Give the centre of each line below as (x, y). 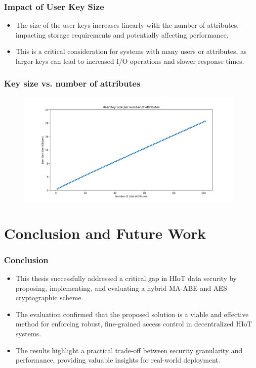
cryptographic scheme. (49, 298)
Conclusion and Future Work (105, 233)
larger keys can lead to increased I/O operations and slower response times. (130, 61)
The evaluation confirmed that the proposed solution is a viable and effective (132, 314)
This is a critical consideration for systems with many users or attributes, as (131, 51)
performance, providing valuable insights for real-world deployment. (118, 360)
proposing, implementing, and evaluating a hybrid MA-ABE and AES (121, 288)
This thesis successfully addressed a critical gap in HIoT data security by (126, 278)
